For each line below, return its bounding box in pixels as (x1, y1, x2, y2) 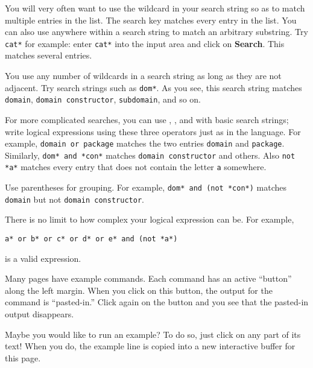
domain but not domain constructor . (5, 192, 144, 205)
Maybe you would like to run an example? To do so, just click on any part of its (5, 328, 301, 340)
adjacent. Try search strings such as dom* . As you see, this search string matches (5, 81, 302, 94)
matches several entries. (5, 49, 92, 62)
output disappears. (5, 308, 74, 320)
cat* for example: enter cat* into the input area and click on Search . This (5, 37, 285, 49)
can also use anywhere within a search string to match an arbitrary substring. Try (5, 25, 308, 38)
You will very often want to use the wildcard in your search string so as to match (5, 2, 305, 14)
